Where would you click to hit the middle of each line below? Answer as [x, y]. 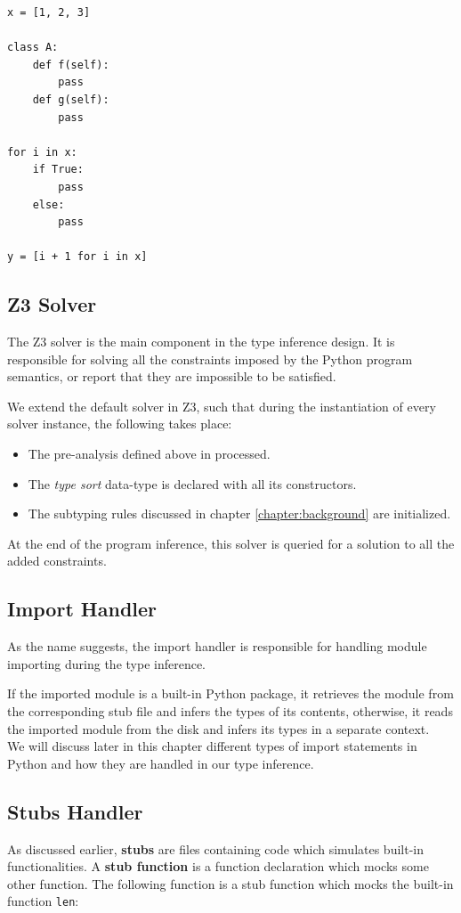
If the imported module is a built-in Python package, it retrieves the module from [230, 693]
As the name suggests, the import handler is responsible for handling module [217, 646]
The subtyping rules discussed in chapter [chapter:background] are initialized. [239, 514]
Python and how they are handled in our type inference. [161, 763]
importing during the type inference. [106, 663]
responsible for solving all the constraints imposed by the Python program [210, 359]
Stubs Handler [75, 811]
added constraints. [57, 561]
